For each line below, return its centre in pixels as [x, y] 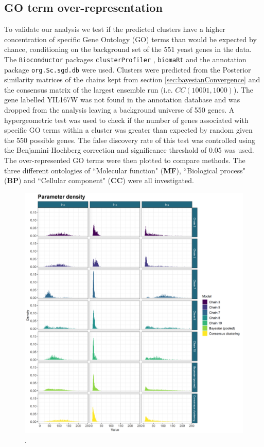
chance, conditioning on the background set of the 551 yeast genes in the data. [128, 49]
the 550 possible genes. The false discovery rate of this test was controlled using [130, 140]
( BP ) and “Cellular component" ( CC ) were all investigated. [99, 180]
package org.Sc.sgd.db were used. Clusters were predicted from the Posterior [128, 69]
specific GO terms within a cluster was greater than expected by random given [128, 130]
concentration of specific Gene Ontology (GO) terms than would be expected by [130, 39]
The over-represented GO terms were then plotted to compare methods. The [125, 160]
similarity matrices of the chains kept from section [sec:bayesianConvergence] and [132, 79]
